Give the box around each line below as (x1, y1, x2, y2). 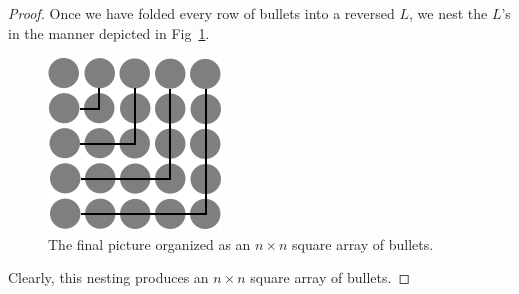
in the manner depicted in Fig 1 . (8, 22, 210, 43)
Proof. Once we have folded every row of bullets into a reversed (8, 3, 395, 23)
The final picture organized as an (48, 233, 251, 254)
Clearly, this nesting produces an (8, 267, 209, 288)
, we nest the (408, 3, 488, 23)
